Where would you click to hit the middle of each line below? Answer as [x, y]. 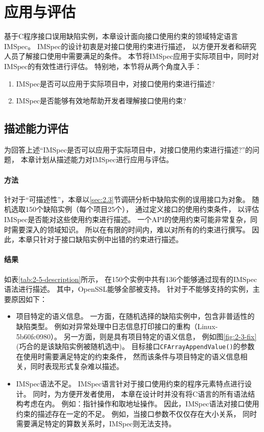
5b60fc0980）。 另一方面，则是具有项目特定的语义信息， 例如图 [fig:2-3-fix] [136, 336]
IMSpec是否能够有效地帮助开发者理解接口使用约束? [101, 101]
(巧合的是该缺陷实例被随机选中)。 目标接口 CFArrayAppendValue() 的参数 [135, 346]
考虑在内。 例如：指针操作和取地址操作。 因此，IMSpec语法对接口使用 [141, 404]
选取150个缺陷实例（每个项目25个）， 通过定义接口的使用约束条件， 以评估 [135, 209]
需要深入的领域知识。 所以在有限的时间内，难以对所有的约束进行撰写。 [130, 229]
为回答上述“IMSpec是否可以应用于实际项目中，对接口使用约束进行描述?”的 [128, 149]
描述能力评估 [36, 128]
